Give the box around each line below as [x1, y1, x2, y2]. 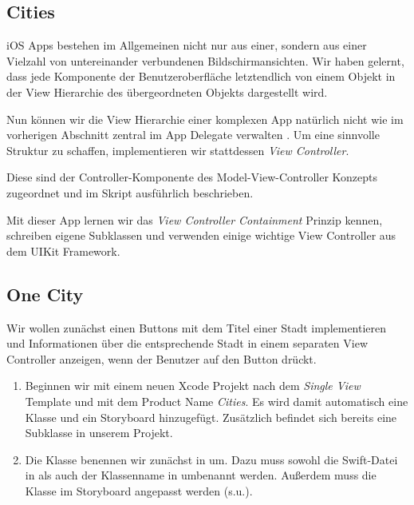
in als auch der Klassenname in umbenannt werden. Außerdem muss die [25, 467, 377, 483]
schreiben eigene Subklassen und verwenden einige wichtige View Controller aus [6, 227, 396, 244]
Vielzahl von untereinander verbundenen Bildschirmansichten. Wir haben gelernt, [6, 52, 404, 69]
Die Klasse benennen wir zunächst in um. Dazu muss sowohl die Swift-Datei [25, 451, 398, 467]
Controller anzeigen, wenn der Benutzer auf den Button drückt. [6, 350, 317, 367]
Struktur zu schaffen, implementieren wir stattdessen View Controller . [6, 141, 349, 158]
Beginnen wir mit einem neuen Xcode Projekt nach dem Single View [25, 377, 361, 394]
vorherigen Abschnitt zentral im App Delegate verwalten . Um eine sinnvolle [6, 126, 380, 143]
